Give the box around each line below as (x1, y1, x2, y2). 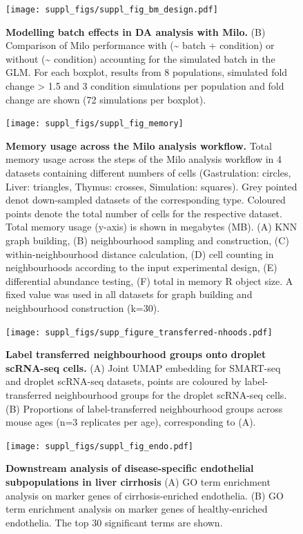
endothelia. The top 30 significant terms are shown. (6, 515, 223, 529)
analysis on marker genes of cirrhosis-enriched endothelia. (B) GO (6, 488, 284, 502)
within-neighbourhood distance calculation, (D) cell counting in (6, 246, 274, 261)
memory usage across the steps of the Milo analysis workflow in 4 (6, 152, 282, 166)
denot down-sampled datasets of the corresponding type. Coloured (6, 192, 286, 207)
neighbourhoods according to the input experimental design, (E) (6, 260, 277, 275)
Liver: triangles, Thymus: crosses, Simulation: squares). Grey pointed (6, 179, 297, 193)
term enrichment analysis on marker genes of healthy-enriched (6, 502, 268, 516)
